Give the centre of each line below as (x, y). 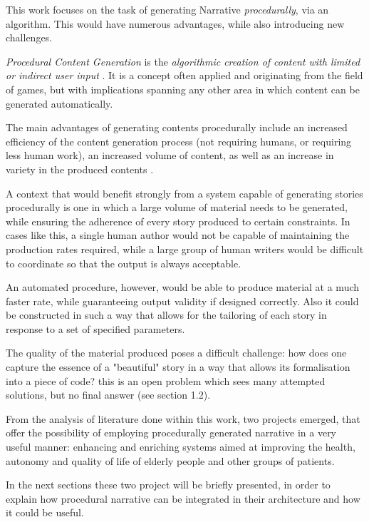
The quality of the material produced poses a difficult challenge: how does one (176, 353)
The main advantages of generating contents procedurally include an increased (177, 127)
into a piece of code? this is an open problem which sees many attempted (166, 380)
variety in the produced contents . (80, 169)
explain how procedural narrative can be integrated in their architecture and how (183, 498)
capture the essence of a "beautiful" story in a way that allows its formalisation (178, 367)
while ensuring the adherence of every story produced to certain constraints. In (178, 221)
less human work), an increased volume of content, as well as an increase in (170, 155)
